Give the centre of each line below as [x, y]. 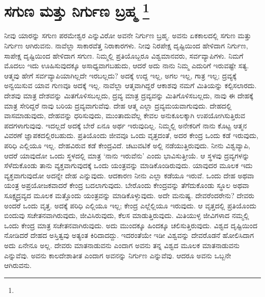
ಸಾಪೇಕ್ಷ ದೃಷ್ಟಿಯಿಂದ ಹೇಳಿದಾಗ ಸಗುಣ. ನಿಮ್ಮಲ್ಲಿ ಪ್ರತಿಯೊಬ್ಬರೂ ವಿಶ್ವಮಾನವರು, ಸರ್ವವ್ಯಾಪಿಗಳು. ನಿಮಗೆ [124, 55]
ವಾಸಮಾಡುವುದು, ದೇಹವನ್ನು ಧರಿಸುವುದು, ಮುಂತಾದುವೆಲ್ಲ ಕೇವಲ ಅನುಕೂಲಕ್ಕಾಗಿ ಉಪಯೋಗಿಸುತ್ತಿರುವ [125, 115]
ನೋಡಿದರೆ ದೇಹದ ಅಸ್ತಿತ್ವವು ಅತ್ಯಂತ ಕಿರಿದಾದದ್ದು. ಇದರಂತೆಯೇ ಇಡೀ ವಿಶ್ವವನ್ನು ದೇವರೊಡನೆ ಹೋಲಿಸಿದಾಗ [129, 235]
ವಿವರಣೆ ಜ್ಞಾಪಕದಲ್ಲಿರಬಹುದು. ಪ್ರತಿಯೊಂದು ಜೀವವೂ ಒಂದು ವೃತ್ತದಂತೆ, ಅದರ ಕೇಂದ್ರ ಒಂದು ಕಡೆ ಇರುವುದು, [131, 135]
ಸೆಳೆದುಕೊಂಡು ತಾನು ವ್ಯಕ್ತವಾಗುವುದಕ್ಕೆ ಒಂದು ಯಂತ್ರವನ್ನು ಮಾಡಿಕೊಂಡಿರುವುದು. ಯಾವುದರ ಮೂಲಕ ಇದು [128, 165]
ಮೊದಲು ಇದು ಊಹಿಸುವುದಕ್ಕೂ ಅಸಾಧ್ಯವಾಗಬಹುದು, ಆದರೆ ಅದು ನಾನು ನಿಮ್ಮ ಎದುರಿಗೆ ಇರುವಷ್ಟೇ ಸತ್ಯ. [127, 65]
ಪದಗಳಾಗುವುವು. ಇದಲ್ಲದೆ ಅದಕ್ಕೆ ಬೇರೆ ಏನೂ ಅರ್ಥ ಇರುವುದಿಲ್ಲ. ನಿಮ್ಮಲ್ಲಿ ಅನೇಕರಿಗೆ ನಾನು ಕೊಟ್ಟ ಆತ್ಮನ [126, 125]
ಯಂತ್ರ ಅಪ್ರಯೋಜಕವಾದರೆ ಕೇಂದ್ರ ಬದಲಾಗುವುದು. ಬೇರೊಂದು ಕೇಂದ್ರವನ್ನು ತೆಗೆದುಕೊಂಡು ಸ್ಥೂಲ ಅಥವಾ [127, 185]
